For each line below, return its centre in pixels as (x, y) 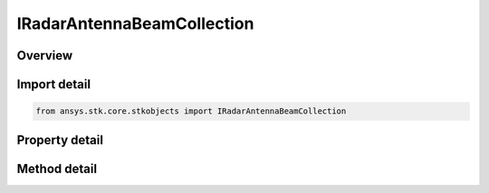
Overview (45, 55)
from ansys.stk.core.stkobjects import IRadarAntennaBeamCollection (191, 111)
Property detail (60, 140)
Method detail (57, 168)
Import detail (53, 84)
